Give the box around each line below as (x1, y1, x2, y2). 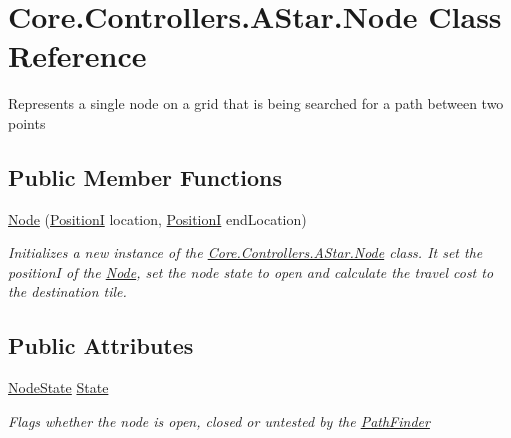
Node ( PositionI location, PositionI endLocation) (8, 208, 307, 229)
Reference (8, 35, 147, 76)
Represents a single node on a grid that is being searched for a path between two (8, 93, 504, 114)
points (8, 112, 46, 133)
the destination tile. (8, 281, 127, 302)
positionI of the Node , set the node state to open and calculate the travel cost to (8, 261, 494, 282)
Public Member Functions (8, 161, 282, 192)
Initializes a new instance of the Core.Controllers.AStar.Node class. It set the (8, 242, 483, 263)
